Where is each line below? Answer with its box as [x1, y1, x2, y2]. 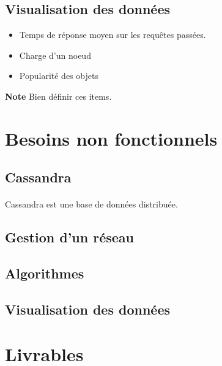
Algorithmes [5, 264, 84, 283]
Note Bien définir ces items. [5, 89, 112, 102]
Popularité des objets [19, 69, 98, 82]
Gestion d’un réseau [5, 228, 134, 247]
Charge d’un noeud [19, 48, 91, 61]
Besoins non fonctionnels [5, 125, 218, 151]
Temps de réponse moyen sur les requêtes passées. [19, 28, 206, 41]
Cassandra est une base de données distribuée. [5, 198, 178, 211]
